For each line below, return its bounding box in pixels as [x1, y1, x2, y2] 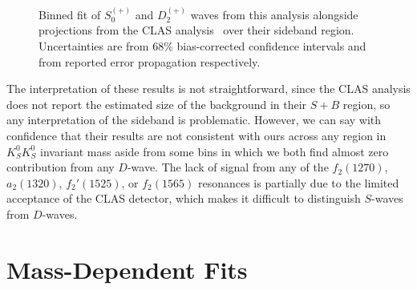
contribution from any [6, 159, 115, 175]
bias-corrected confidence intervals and [176, 38, 366, 54]
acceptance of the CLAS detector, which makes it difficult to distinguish [6, 190, 361, 207]
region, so [342, 95, 391, 112]
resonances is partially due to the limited [197, 174, 399, 191]
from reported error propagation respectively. [38, 53, 261, 70]
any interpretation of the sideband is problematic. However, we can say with [6, 111, 382, 128]
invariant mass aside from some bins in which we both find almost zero [40, 143, 389, 159]
